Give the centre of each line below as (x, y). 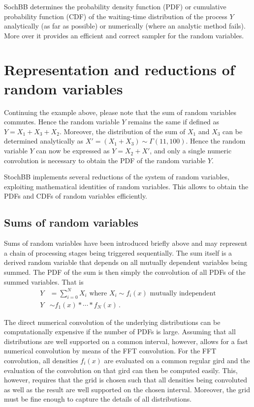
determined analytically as (44, 141)
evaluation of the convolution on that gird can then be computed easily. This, (121, 370)
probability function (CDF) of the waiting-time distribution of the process (116, 16)
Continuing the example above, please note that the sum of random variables (120, 112)
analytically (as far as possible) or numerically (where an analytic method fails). (125, 26)
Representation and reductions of (119, 69)
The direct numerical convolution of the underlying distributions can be (112, 322)
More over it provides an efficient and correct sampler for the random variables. (124, 35)
